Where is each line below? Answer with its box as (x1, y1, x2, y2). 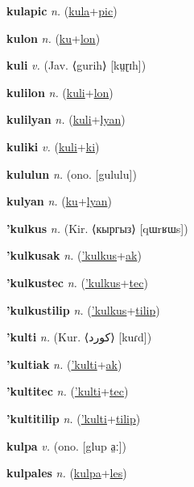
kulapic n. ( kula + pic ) (6, 2, 118, 19)
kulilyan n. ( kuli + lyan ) (6, 111, 126, 128)
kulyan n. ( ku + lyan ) (6, 193, 112, 210)
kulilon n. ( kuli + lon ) (6, 83, 114, 100)
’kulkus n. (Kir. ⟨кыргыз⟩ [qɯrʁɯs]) (6, 219, 188, 236)
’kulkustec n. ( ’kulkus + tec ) (6, 273, 148, 290)
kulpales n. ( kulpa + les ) (6, 464, 127, 481)
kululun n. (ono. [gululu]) (6, 165, 137, 182)
